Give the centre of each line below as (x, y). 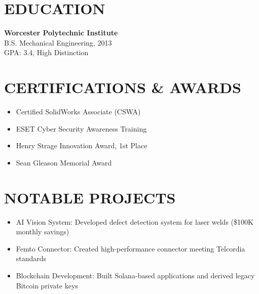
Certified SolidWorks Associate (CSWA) (78, 112)
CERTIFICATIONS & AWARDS (123, 87)
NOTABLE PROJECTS (90, 197)
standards (31, 258)
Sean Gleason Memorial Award (64, 162)
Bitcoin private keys (47, 285)
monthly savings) (43, 232)
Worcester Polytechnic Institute (61, 33)
